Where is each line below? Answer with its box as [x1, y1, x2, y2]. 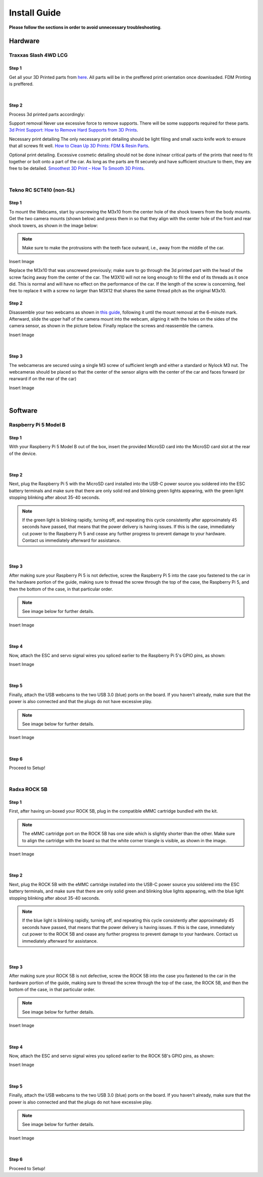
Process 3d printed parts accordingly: [9, 111, 85, 117]
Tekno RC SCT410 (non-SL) [9, 187, 75, 193]
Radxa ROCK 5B [9, 786, 48, 793]
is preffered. [9, 81, 34, 87]
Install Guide [9, 7, 61, 18]
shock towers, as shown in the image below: [9, 222, 98, 228]
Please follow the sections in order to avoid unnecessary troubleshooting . [9, 24, 162, 30]
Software [9, 407, 38, 415]
